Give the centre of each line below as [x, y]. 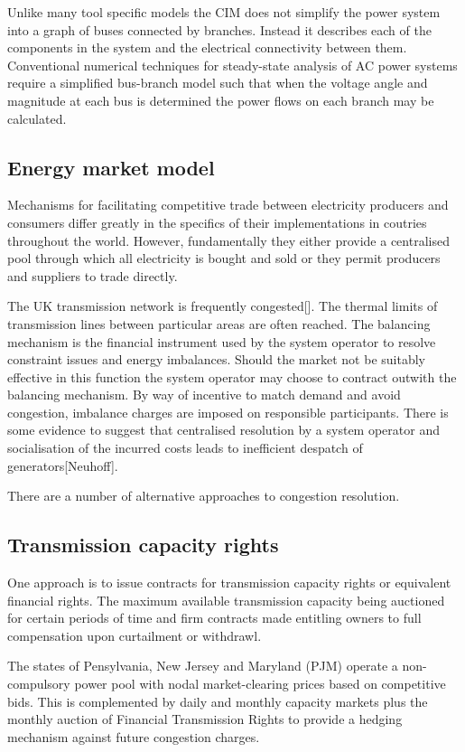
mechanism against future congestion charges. [134, 736]
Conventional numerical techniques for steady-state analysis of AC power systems [232, 65]
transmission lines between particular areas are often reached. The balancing [219, 323]
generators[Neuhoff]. [63, 465]
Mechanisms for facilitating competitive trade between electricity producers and [228, 205]
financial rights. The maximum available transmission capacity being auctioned [226, 600]
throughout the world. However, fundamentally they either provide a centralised [228, 240]
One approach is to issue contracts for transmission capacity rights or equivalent [229, 583]
